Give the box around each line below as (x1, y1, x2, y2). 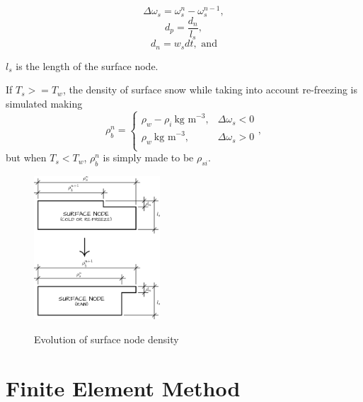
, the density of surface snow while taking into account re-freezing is (62, 82, 357, 97)
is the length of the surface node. (16, 58, 159, 73)
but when (6, 150, 47, 165)
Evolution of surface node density (34, 331, 179, 346)
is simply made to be (103, 150, 194, 165)
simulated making (6, 96, 83, 110)
